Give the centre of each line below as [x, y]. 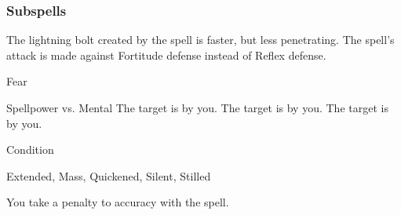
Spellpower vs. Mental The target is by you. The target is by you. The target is [197, 107]
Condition [30, 149]
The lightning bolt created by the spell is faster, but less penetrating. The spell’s [200, 40]
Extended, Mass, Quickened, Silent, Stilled [109, 175]
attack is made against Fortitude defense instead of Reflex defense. [166, 55]
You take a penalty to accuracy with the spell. [118, 202]
